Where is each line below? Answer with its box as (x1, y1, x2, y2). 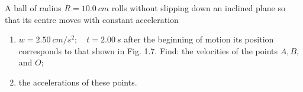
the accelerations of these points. (18, 75, 137, 88)
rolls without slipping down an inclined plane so (111, 2, 285, 14)
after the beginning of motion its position (124, 33, 274, 45)
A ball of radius (5, 2, 62, 14)
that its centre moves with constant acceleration (5, 13, 179, 25)
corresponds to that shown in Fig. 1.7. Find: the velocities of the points (18, 44, 278, 57)
